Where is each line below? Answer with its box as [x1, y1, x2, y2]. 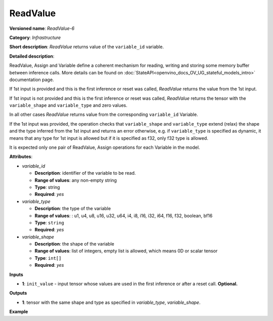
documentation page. [9, 76, 54, 83]
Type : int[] [34, 255, 62, 261]
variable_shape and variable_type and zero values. [9, 102, 127, 108]
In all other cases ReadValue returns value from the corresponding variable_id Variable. [9, 111, 198, 117]
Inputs [9, 271, 24, 277]
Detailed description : [9, 53, 55, 59]
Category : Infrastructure [9, 34, 61, 41]
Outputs [9, 290, 27, 296]
